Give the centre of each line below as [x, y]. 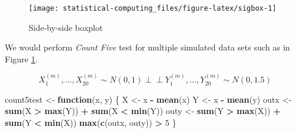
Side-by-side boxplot [66, 27]
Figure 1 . [21, 58]
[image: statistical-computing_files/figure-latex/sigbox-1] [153, 8]
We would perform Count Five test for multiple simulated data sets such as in [147, 47]
